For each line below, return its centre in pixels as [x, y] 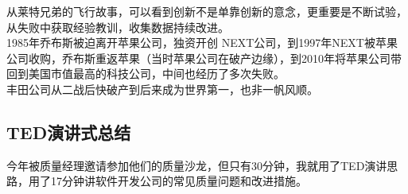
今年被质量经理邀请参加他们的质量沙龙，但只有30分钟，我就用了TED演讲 [197, 165]
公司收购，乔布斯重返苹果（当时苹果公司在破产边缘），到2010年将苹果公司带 [204, 58]
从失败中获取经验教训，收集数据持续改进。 [118, 27]
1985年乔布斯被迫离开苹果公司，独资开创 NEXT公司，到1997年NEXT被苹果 [202, 43]
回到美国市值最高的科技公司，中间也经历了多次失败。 [146, 74]
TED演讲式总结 [69, 132]
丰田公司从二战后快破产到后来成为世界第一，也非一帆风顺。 [162, 89]
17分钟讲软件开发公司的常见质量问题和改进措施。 [179, 181]
